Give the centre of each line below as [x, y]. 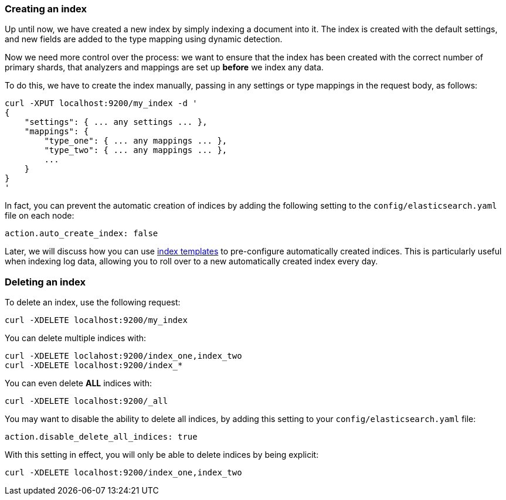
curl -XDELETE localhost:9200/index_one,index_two [123, 473]
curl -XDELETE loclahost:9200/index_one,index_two [123, 356]
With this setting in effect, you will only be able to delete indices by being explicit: [162, 455]
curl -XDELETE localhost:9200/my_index [96, 320]
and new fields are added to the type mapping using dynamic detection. [144, 39]
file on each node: [40, 216]
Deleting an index [45, 282]
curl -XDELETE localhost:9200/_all [86, 401]
